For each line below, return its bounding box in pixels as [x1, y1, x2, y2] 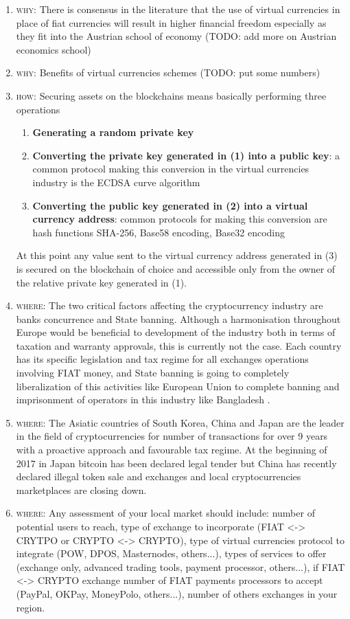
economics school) [16, 42, 91, 56]
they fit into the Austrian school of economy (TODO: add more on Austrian [16, 29, 337, 43]
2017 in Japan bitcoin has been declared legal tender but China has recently [16, 455, 337, 470]
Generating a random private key [32, 125, 194, 139]
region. [16, 600, 45, 614]
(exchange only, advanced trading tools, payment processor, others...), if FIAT [16, 559, 345, 574]
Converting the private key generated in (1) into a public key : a [32, 148, 340, 162]
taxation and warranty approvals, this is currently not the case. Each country [16, 338, 342, 352]
